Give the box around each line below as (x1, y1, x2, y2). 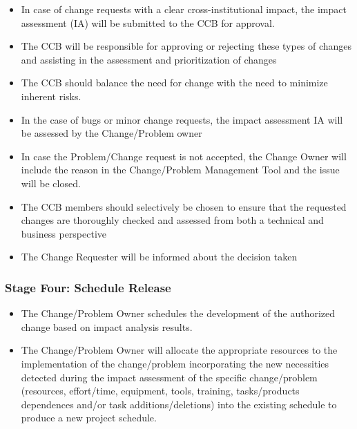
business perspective (21, 226, 107, 240)
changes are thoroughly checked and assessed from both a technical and (21, 213, 324, 227)
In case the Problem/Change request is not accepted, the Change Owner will (21, 149, 347, 163)
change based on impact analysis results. (21, 319, 193, 334)
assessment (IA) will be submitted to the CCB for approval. (21, 15, 275, 30)
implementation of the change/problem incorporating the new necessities (21, 356, 329, 370)
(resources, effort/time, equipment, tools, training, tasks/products (21, 383, 300, 398)
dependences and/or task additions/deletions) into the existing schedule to (21, 397, 337, 411)
